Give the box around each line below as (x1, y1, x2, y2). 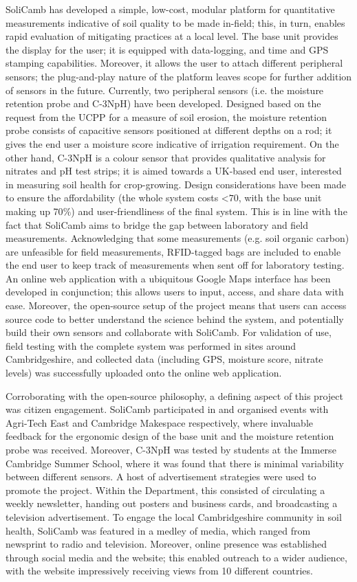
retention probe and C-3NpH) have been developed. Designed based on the (6, 96, 321, 111)
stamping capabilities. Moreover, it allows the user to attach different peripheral (6, 56, 343, 70)
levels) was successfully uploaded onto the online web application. (6, 366, 282, 380)
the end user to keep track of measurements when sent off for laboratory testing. (6, 258, 345, 272)
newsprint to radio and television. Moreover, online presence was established (6, 537, 327, 551)
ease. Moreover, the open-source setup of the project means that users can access (6, 298, 347, 313)
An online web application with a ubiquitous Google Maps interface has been (6, 271, 331, 285)
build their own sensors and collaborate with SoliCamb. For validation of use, (6, 325, 332, 339)
